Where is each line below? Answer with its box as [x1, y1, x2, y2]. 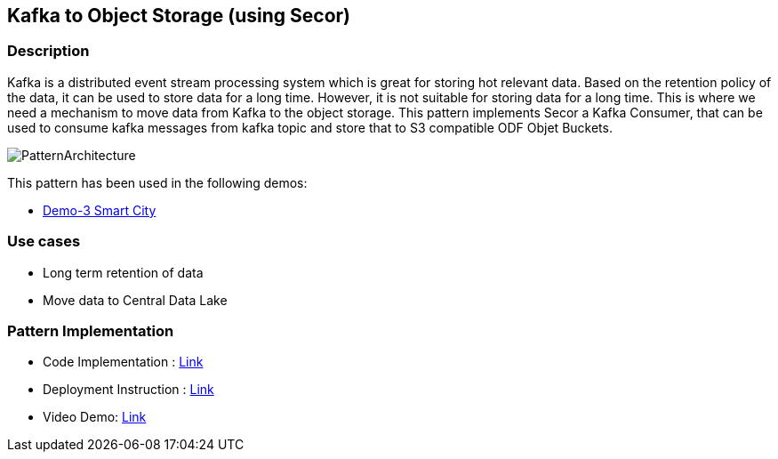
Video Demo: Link [43, 409, 147, 425]
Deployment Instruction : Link [43, 382, 214, 398]
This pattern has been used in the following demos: [7, 174, 308, 190]
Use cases [7, 232, 81, 251]
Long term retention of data [43, 264, 204, 280]
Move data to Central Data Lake [43, 292, 228, 308]
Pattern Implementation [7, 321, 174, 340]
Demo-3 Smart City [43, 202, 156, 218]
